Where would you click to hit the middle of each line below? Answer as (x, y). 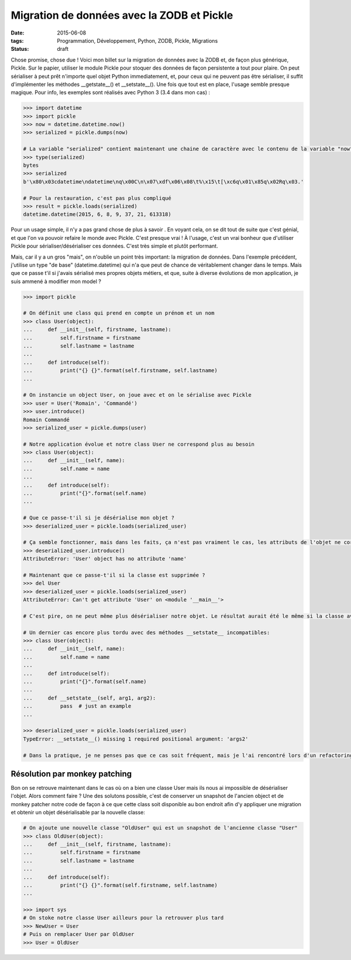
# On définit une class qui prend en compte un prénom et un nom (119, 313)
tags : (17, 40)
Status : (20, 49)
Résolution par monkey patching (71, 774)
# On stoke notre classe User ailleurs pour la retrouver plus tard (123, 918)
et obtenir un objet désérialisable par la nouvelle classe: (78, 813)
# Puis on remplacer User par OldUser (79, 934)
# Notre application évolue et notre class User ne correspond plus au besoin (139, 444)
